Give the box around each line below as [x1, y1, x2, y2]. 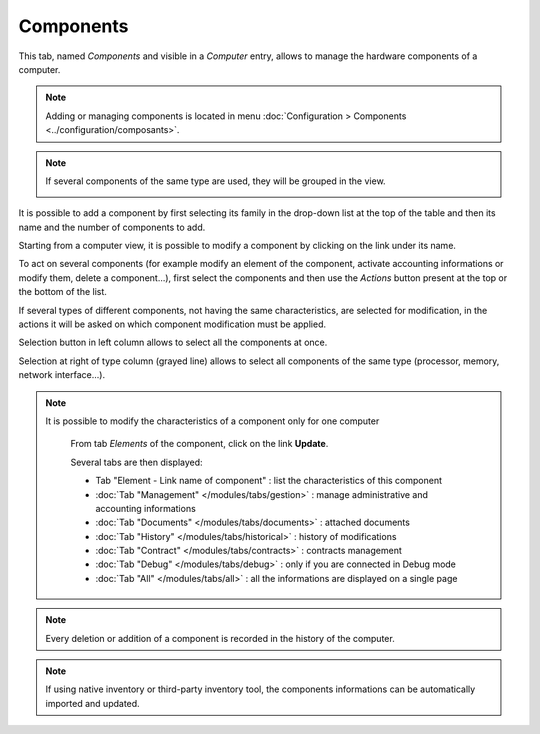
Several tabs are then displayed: [70, 456, 204, 468]
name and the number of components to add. [18, 221, 206, 233]
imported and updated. [45, 697, 140, 709]
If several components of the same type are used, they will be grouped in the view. [45, 175, 386, 187]
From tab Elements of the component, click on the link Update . [70, 438, 329, 450]
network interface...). [18, 369, 105, 381]
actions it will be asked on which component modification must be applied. [18, 318, 327, 330]
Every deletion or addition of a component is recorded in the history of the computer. [45, 632, 395, 644]
